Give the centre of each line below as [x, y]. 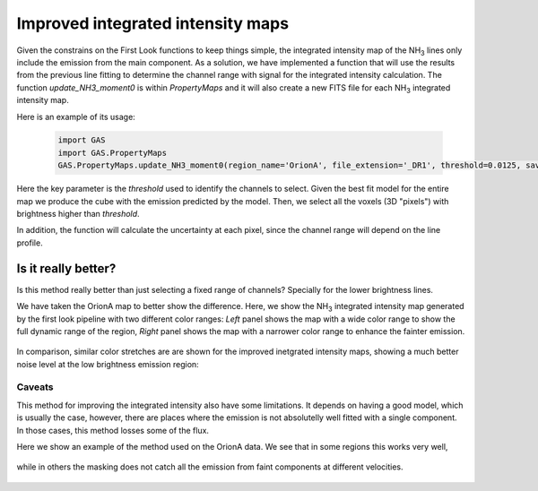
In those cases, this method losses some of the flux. [113, 430]
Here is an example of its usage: [76, 116]
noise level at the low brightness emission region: [108, 364]
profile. [30, 243]
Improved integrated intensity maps [153, 23]
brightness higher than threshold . [78, 214]
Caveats [35, 387]
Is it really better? [66, 268]
